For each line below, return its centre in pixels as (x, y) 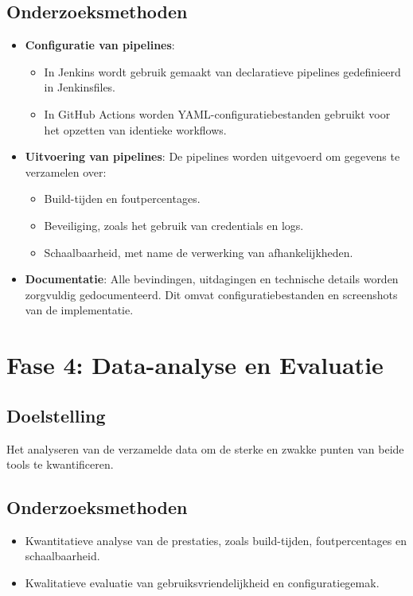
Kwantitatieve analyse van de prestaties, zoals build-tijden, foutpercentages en (216, 540)
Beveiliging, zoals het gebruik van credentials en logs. (174, 225)
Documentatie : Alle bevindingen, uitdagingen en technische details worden (212, 279)
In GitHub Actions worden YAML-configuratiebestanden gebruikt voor (217, 113)
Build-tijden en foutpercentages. (122, 199)
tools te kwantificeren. (60, 464)
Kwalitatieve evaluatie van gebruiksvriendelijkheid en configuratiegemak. (202, 583)
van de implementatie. (79, 310)
